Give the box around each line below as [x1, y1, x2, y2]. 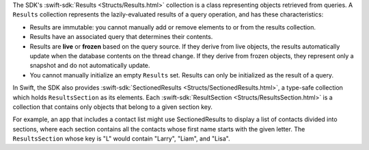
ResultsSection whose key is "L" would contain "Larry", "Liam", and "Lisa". [12, 134, 230, 143]
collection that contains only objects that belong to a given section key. [12, 103, 213, 111]
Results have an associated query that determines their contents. [29, 33, 213, 41]
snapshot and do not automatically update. [29, 62, 150, 70]
